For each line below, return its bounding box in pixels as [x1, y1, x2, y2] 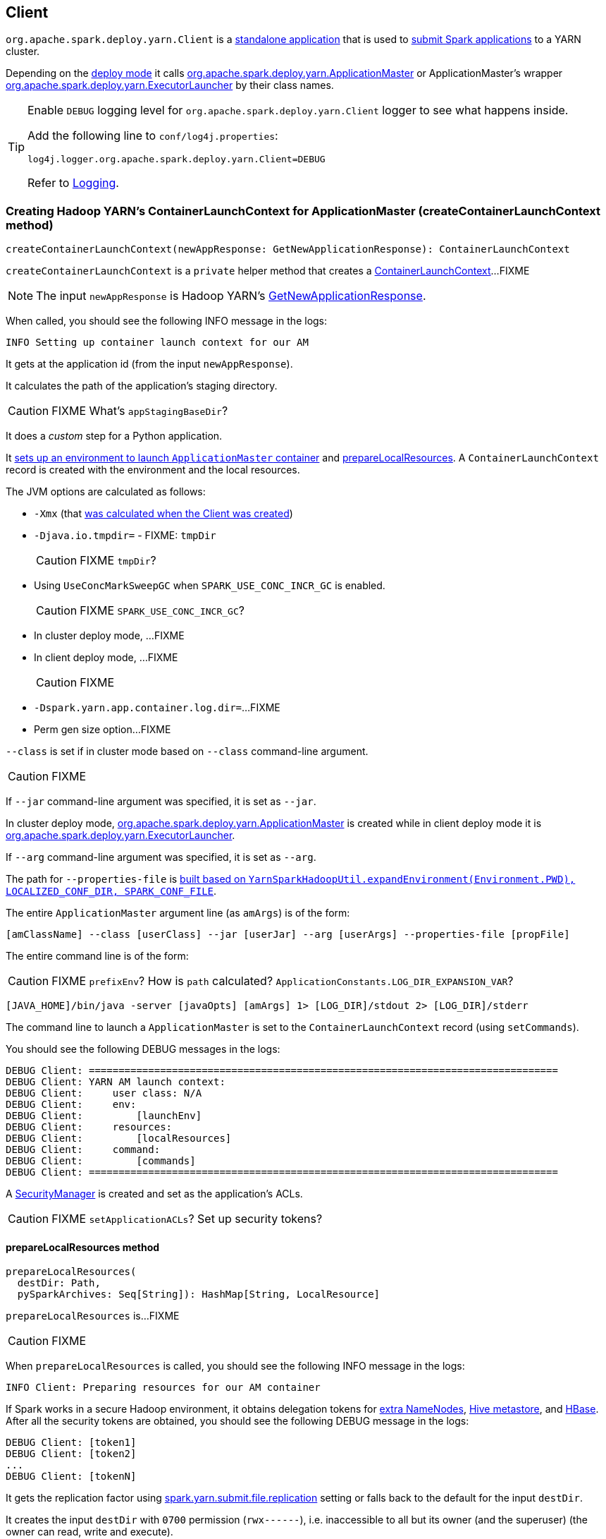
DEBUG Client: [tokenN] [6, 1471, 137, 1483]
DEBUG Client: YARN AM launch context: [6, 1076, 225, 1088]
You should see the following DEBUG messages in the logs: [6, 1043, 280, 1056]
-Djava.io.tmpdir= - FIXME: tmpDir [34, 529, 216, 542]
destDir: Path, [17, 1277, 101, 1289]
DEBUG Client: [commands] [6, 1155, 196, 1167]
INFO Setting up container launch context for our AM [6, 337, 309, 349]
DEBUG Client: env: [6, 1099, 137, 1111]
